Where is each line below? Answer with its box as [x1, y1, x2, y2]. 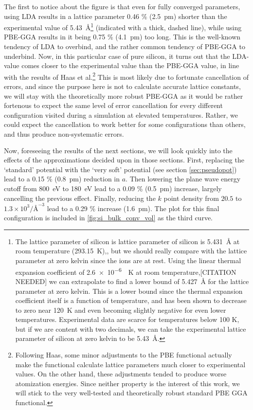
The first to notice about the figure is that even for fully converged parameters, [4, 1, 240, 11]
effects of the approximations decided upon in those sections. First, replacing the [4, 155, 244, 165]
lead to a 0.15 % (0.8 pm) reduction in [4, 174, 120, 184]
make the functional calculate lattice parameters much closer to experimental [15, 359, 246, 369]
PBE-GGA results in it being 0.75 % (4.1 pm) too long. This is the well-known [4, 32, 241, 42]
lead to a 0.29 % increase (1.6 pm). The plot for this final [47, 203, 219, 213]
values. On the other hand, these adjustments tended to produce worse [15, 369, 227, 379]
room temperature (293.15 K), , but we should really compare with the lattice [15, 246, 247, 256]
